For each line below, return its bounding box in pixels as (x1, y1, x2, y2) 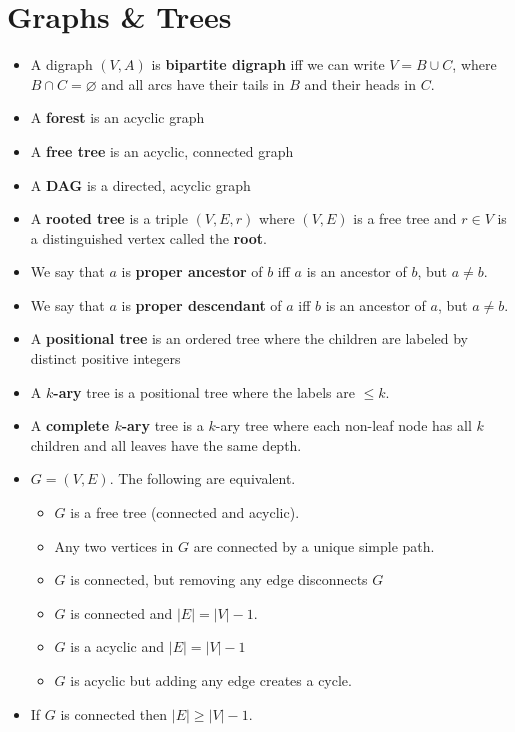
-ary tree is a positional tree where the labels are (53, 381, 355, 402)
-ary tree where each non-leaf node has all (215, 415, 472, 436)
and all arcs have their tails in (101, 73, 285, 94)
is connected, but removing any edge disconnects (70, 569, 368, 590)
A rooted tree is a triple (30, 208, 188, 229)
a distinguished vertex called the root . (30, 227, 267, 248)
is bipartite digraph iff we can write (151, 54, 385, 75)
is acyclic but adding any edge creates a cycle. (70, 670, 352, 690)
